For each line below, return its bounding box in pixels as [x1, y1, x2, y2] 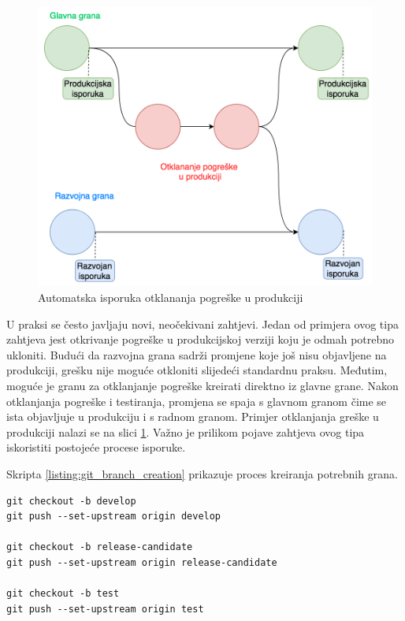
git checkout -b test [6, 588, 120, 600]
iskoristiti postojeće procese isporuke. [6, 439, 186, 456]
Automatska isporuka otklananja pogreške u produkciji [38, 289, 303, 305]
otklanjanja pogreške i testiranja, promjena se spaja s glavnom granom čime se [6, 392, 387, 409]
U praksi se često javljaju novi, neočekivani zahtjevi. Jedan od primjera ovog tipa [6, 315, 399, 332]
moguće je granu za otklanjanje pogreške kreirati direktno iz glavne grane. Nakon [6, 377, 399, 393]
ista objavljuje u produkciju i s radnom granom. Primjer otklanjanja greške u [6, 408, 379, 425]
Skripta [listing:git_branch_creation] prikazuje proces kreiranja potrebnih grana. [6, 465, 398, 482]
